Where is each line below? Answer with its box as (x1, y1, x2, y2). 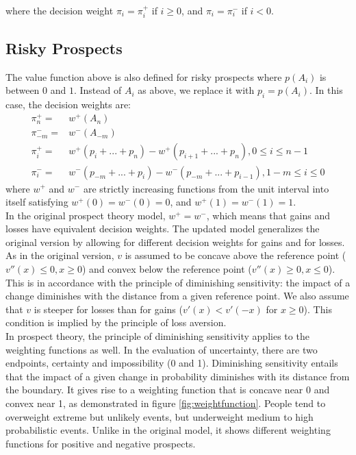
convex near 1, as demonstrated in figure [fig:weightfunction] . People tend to (5, 396, 326, 410)
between (5, 83, 40, 97)
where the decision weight (5, 3, 114, 17)
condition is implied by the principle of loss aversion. (5, 315, 227, 330)
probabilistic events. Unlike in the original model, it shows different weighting (5, 423, 331, 437)
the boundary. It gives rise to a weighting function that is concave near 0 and (5, 382, 330, 397)
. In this (309, 83, 343, 97)
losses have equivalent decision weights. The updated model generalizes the (5, 221, 320, 236)
